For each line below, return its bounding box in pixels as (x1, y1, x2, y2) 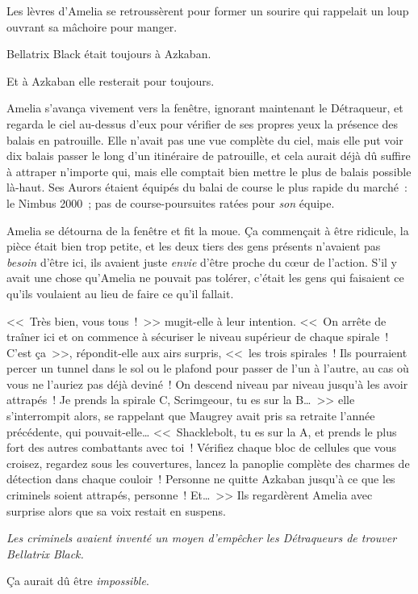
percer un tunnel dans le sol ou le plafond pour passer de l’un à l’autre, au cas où (6, 360, 409, 377)
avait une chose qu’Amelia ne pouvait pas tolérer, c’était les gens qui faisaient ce (6, 269, 404, 286)
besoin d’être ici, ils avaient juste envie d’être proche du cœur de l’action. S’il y (6, 253, 397, 270)
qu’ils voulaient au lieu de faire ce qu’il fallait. (6, 284, 234, 301)
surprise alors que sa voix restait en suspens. (6, 502, 226, 519)
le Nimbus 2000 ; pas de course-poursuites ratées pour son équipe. (6, 194, 335, 211)
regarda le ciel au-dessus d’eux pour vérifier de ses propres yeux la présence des (6, 115, 399, 132)
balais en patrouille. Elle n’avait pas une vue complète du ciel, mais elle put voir (6, 131, 403, 148)
